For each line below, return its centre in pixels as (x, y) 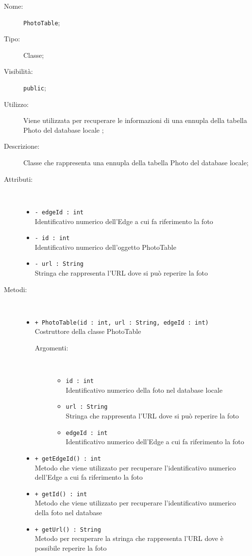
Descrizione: (22, 146)
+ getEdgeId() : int (68, 459)
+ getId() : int (61, 494)
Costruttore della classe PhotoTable (88, 331)
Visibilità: (18, 71)
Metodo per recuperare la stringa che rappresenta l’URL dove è (129, 538)
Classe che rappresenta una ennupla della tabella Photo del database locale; (136, 163)
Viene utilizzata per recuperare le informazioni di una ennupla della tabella (135, 120)
